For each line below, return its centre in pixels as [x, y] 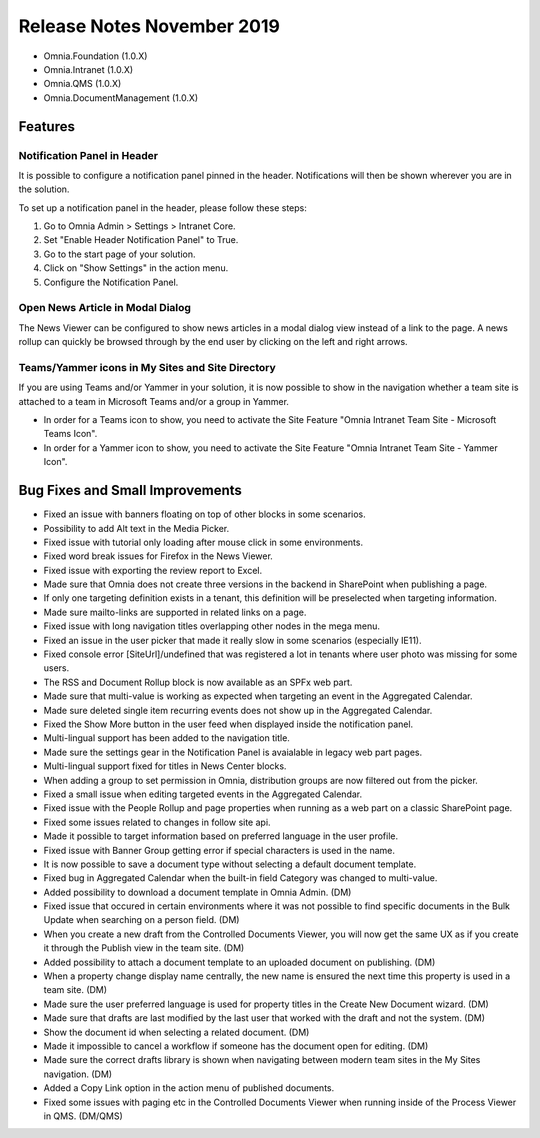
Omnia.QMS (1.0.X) [82, 84]
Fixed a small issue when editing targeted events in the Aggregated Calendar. [203, 794]
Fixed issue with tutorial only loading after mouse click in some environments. [203, 542]
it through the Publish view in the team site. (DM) [144, 948]
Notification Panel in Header [88, 155]
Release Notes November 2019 [149, 26]
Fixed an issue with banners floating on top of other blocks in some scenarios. [205, 514]
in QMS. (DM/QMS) [83, 1116]
